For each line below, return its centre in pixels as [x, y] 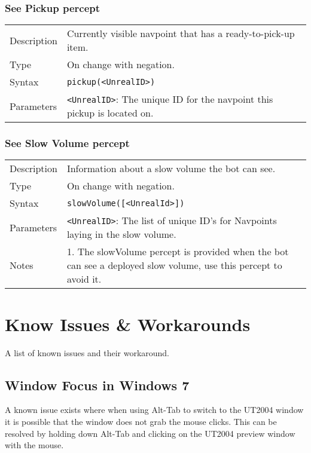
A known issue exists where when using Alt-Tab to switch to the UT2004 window [154, 410]
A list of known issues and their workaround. [87, 352]
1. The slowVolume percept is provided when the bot [178, 252]
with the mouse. [34, 445]
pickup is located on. [110, 113]
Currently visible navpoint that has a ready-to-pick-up [181, 33]
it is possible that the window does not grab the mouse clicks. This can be [141, 421]
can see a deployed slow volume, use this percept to [174, 265]
